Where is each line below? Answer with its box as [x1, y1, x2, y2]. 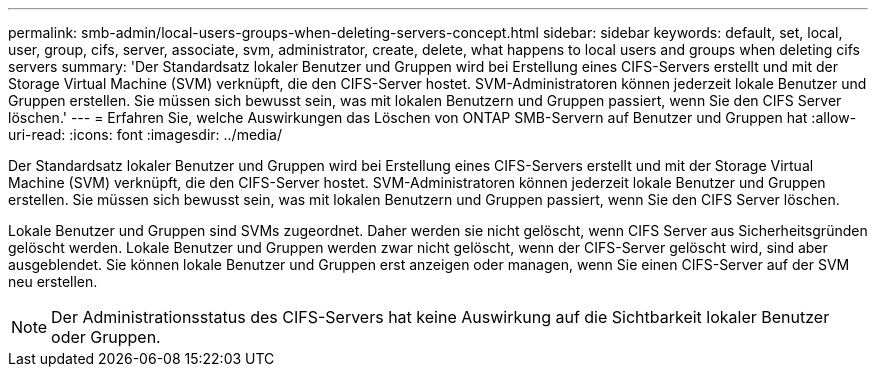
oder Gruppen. [51, 327, 161, 347]
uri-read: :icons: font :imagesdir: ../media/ [8, 126, 282, 143]
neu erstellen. [8, 273, 98, 290]
